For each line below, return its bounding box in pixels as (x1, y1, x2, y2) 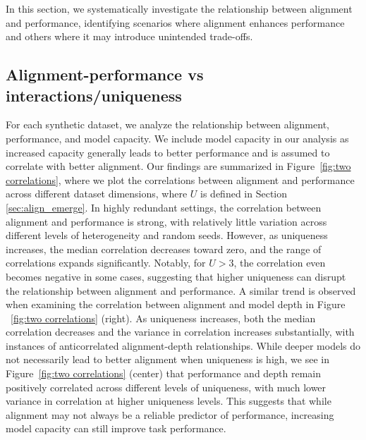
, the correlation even (233, 255, 326, 270)
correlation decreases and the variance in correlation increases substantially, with (6, 324, 355, 339)
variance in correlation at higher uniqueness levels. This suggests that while (6, 393, 331, 408)
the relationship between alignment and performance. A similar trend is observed (6, 283, 356, 298)
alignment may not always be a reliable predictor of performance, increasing (6, 407, 334, 422)
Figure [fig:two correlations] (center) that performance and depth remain (6, 366, 322, 381)
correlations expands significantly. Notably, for (6, 255, 206, 270)
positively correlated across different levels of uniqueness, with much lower (6, 379, 327, 394)
